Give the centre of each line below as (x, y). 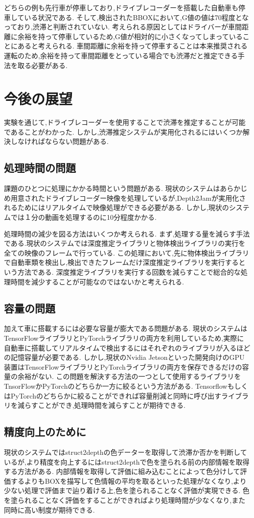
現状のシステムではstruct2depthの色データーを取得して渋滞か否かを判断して (126, 452)
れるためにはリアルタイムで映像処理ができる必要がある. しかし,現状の (116, 207)
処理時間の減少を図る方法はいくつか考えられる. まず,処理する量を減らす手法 (127, 233)
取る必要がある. (42, 65)
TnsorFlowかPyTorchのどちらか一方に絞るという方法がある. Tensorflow (116, 386)
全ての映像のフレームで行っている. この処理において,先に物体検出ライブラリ (127, 252)
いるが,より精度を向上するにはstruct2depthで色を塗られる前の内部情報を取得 (127, 461)
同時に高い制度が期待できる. (49, 509)
